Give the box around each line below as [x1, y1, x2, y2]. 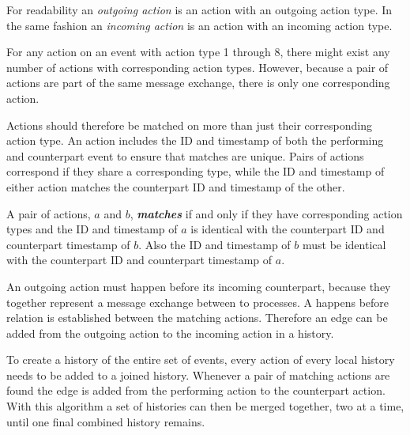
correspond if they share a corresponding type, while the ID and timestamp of [6, 163, 385, 180]
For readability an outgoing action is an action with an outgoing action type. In [6, 2, 393, 17]
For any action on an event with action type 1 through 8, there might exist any [6, 43, 390, 60]
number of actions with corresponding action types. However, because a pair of [6, 59, 389, 75]
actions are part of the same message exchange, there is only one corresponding [6, 74, 390, 91]
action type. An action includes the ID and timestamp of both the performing [6, 132, 384, 149]
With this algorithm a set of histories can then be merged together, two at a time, [6, 398, 404, 414]
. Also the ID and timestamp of [138, 236, 291, 252]
